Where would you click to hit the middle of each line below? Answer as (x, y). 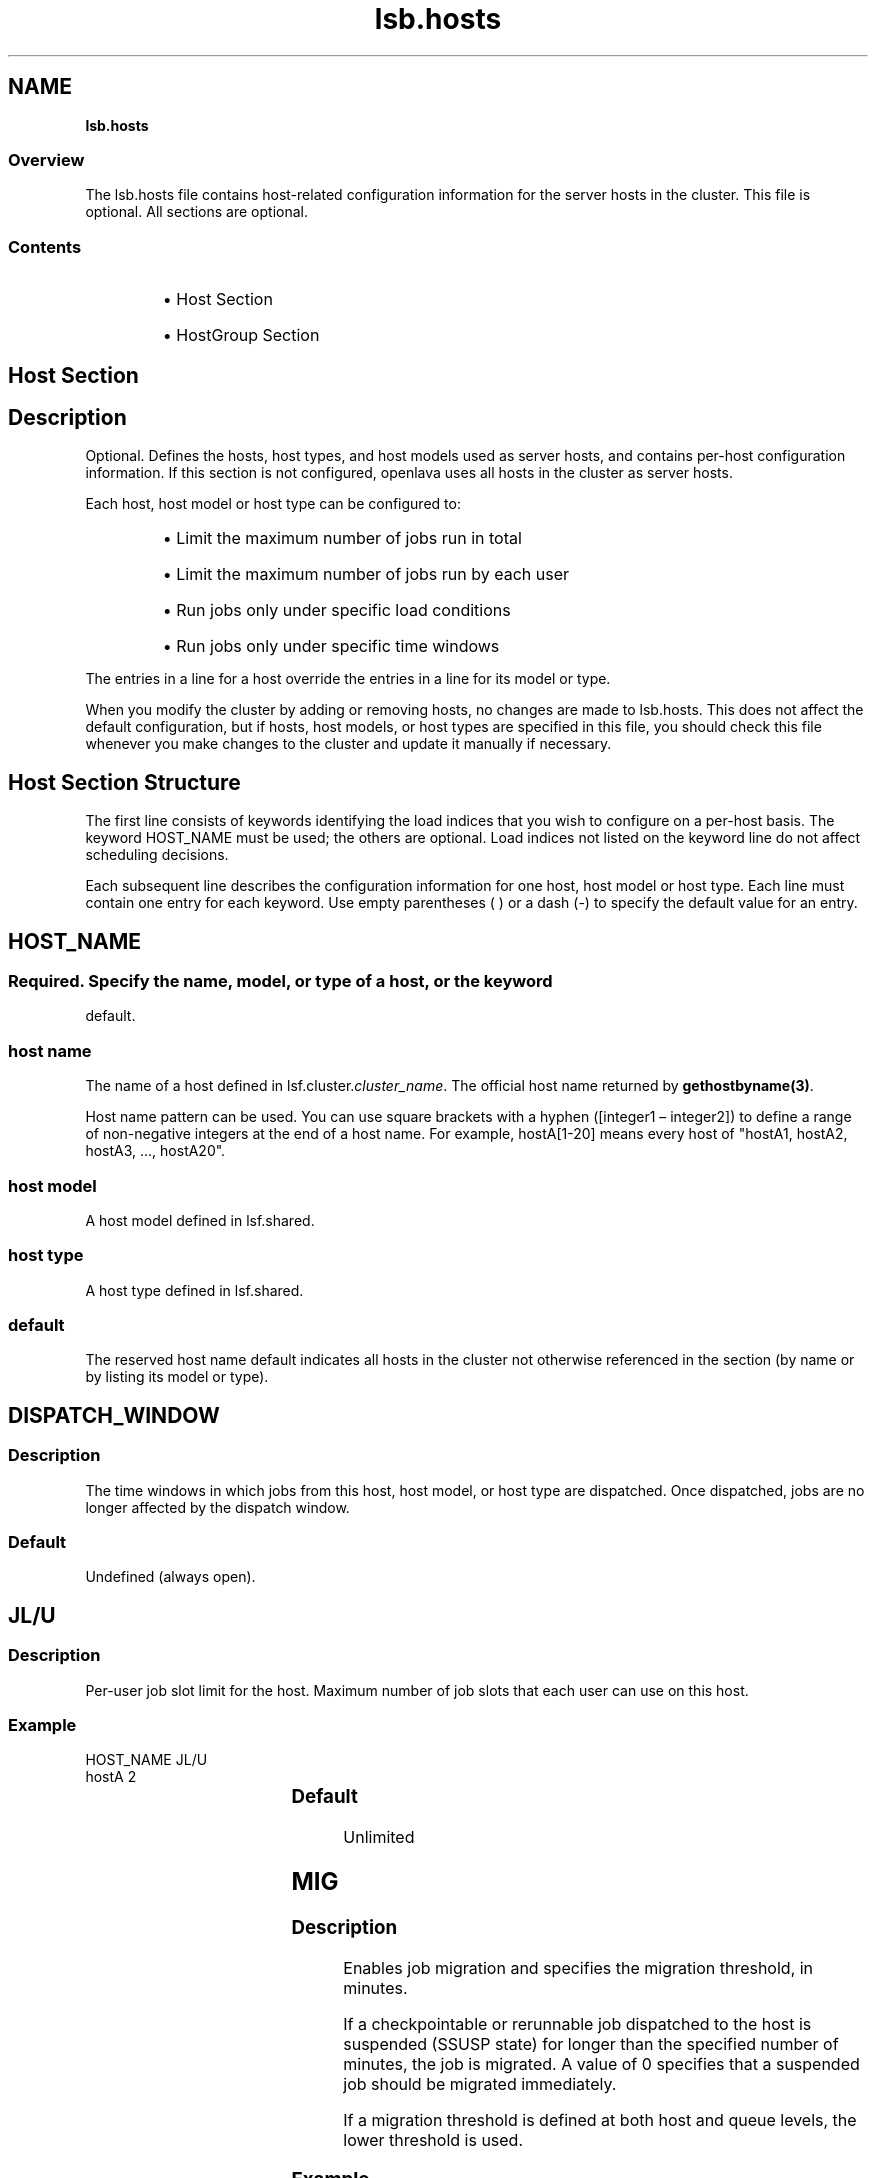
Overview (46, 159)
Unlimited (379, 1837)
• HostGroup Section (241, 335)
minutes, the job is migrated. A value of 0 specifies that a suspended (601, 2063)
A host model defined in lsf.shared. (200, 1220)
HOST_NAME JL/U (146, 1760)
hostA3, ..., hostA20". (155, 1151)
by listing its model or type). (177, 1377)
